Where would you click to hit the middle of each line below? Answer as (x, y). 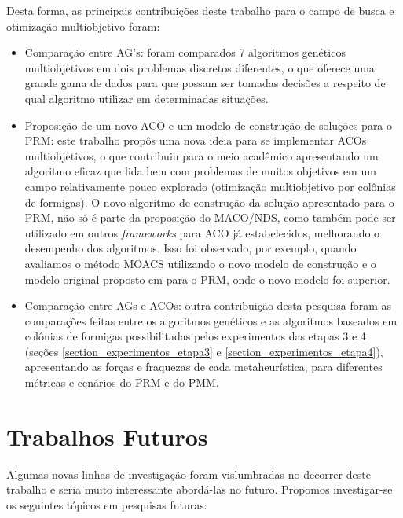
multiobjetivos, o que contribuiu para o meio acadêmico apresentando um (201, 155)
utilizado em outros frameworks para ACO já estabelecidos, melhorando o (202, 232)
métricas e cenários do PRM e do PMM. (122, 382)
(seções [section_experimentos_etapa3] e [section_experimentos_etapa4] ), (204, 351)
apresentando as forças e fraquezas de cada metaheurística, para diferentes (203, 367)
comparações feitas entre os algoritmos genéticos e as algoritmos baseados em (211, 320)
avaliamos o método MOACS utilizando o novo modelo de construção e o (200, 263)
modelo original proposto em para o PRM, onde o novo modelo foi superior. (207, 279)
